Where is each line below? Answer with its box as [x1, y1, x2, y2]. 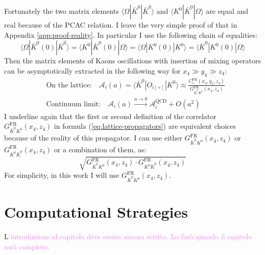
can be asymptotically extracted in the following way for [4, 65, 181, 76]
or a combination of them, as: [54, 144, 147, 154]
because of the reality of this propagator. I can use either [4, 132, 182, 143]
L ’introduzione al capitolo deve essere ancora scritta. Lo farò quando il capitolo [4, 231, 252, 242]
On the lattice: [46, 81, 92, 89]
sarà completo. [4, 241, 50, 251]
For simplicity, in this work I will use [4, 170, 119, 180]
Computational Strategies [4, 201, 188, 222]
